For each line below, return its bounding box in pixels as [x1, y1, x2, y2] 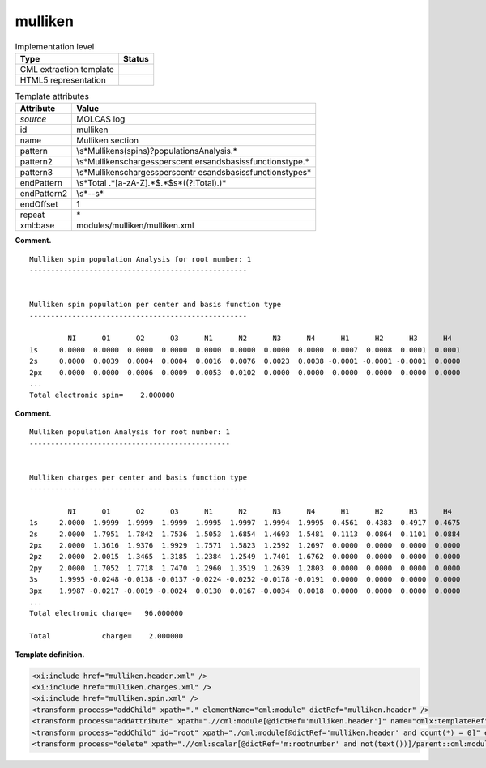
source [19, 113, 47, 125]
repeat [19, 209, 45, 220]
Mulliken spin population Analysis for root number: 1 [29, 254, 252, 263]
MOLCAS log [76, 113, 126, 125]
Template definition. [15, 649, 85, 659]
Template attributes [15, 91, 89, 102]
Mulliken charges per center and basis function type [29, 472, 247, 482]
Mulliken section [76, 134, 139, 146]
